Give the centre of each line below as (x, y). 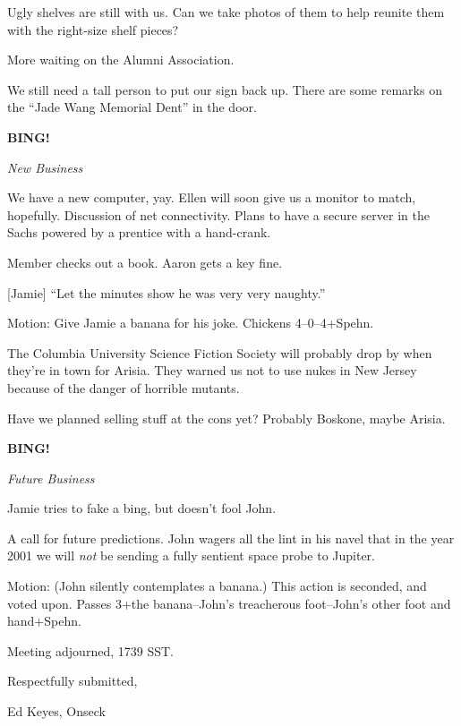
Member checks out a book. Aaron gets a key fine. (145, 262)
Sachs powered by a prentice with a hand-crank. (139, 232)
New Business (45, 167)
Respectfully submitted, (73, 681)
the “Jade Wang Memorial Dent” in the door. (132, 107)
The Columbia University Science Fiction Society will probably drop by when (220, 352)
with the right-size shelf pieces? (93, 29)
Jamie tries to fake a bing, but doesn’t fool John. (142, 508)
